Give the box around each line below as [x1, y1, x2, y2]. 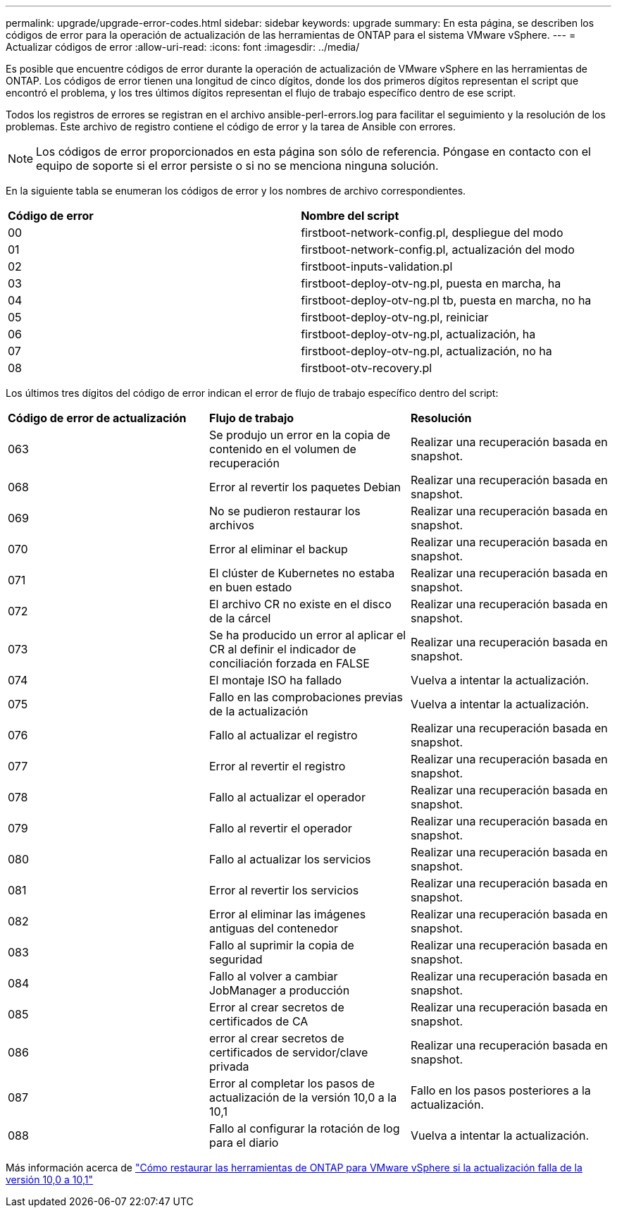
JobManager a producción [208, 983, 350, 997]
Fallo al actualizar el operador [208, 790, 366, 804]
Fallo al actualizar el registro [208, 728, 358, 742]
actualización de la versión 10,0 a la [208, 1090, 397, 1104]
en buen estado [208, 580, 292, 594]
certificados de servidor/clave [208, 1045, 368, 1059]
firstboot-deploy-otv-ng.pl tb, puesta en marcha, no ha [301, 293, 592, 307]
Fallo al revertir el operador [208, 821, 352, 835]
